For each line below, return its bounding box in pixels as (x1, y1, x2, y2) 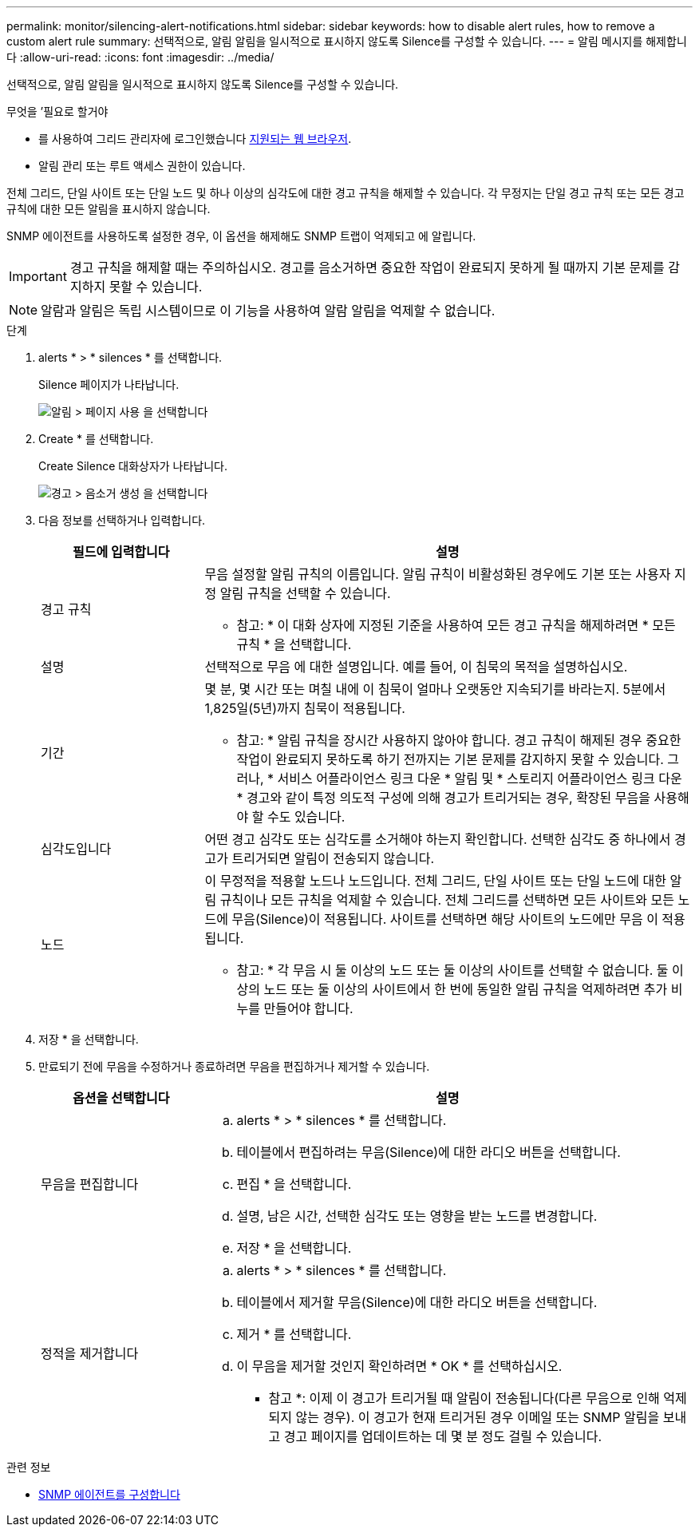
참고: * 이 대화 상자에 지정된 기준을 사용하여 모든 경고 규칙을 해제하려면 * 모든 (236, 617, 676, 633)
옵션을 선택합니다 (72, 1090, 170, 1106)
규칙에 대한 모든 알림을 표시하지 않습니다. (6, 202, 211, 216)
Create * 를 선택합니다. (38, 432, 154, 446)
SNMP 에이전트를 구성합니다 (38, 1487, 180, 1501)
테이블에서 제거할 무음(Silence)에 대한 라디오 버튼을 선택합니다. (236, 1294, 598, 1310)
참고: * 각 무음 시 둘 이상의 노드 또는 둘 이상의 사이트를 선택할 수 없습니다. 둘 (236, 962, 669, 978)
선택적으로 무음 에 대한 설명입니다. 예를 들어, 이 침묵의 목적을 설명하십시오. (204, 659, 628, 675)
